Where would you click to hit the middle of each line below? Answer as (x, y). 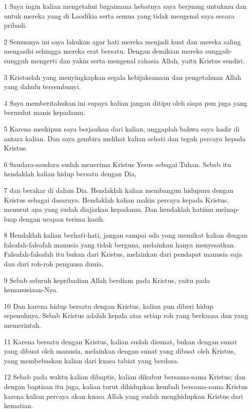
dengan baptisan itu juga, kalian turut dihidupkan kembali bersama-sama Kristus (126, 386)
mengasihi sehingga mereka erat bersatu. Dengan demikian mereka (104, 51)
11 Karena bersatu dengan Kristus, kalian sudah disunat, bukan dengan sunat (121, 341)
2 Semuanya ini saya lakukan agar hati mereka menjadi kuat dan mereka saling (122, 41)
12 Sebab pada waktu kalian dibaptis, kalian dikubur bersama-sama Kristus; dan (125, 377)
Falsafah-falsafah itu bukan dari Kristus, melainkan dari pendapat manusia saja (123, 254)
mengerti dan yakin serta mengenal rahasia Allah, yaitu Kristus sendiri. (138, 60)
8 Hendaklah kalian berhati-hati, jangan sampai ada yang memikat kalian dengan (126, 235)
